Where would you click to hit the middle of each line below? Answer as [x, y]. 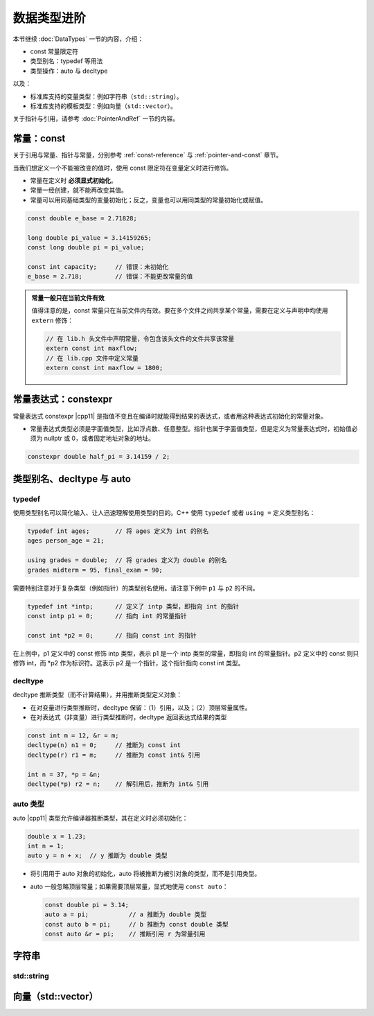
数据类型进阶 [50, 18]
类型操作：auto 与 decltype [69, 71]
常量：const [39, 139]
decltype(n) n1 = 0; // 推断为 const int [104, 745]
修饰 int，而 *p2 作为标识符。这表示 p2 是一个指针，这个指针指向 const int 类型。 [128, 663]
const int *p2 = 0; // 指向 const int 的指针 [112, 635]
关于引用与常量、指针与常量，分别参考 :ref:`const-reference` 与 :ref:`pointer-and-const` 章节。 [148, 155]
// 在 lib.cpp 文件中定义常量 [92, 358]
